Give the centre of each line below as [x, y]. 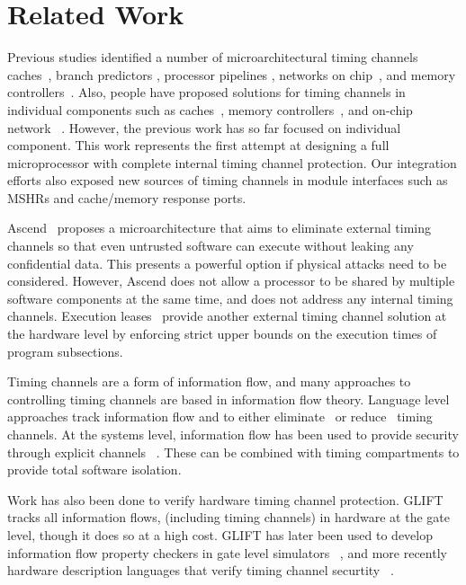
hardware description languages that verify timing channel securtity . [201, 570]
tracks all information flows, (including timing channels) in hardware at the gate [229, 517]
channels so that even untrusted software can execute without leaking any [211, 246]
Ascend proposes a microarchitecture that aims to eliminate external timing [220, 228]
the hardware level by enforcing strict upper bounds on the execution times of [222, 334]
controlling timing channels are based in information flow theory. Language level [229, 399]
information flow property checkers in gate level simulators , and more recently [227, 552]
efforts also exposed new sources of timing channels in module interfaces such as [228, 180]
